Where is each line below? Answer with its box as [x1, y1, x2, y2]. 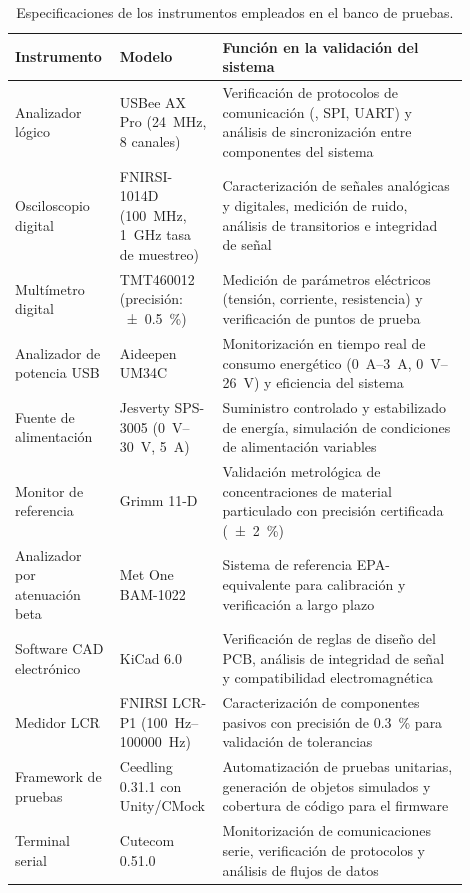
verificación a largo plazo [222, 593, 375, 614]
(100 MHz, [119, 204, 187, 225]
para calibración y [295, 573, 406, 594]
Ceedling [119, 756, 173, 777]
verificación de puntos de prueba [222, 308, 421, 329]
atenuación [15, 583, 81, 604]
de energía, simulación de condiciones [222, 416, 451, 437]
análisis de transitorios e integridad [222, 214, 438, 235]
